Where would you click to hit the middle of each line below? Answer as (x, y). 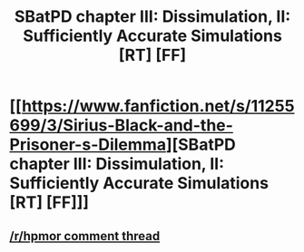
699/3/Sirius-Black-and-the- (122, 126)
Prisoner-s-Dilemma (88, 145)
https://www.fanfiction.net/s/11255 (158, 107)
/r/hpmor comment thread (85, 236)
